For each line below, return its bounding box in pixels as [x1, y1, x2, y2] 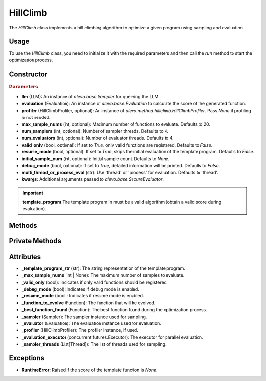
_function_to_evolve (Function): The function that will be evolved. [21, 300, 156, 306]
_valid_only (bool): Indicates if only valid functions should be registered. [21, 279, 168, 285]
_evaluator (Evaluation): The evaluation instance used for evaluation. [21, 320, 161, 326]
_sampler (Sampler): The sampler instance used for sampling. [21, 314, 147, 320]
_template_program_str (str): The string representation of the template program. [21, 265, 186, 271]
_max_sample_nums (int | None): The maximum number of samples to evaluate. [21, 272, 185, 278]
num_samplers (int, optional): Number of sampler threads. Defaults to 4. [21, 128, 168, 134]
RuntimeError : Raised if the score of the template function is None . [21, 367, 158, 373]
